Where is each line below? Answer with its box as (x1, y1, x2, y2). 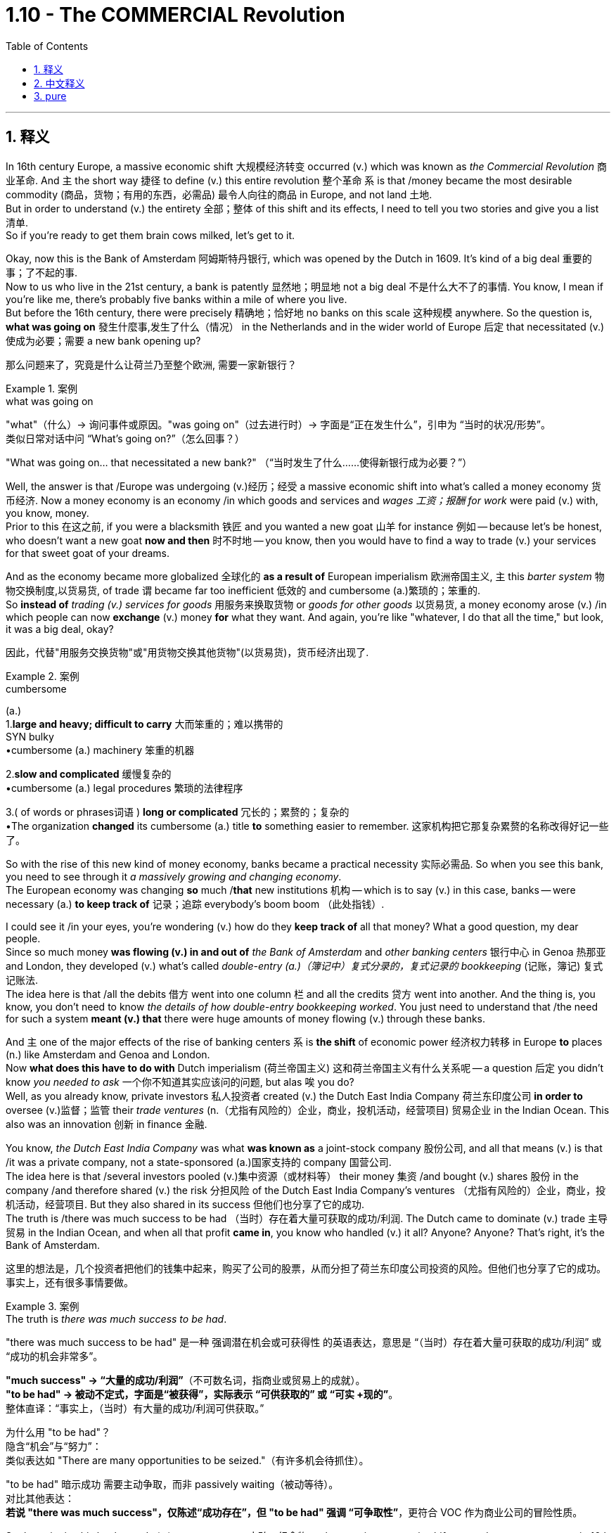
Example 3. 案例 (6, 1300, 79, 1312)
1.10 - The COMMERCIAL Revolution (6, 3, 345, 27)
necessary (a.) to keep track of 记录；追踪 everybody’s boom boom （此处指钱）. (6, 897, 385, 910)
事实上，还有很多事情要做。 (6, 1276, 134, 1288)
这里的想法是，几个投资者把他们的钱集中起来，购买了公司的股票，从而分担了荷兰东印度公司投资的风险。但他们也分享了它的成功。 (6, 1262, 606, 1274)
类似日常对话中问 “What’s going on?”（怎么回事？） (6, 432, 245, 444)
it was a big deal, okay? (6, 622, 114, 635)
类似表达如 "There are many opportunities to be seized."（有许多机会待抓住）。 (6, 1454, 369, 1466)
